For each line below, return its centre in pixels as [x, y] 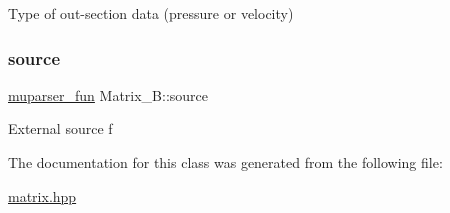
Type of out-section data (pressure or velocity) [151, 13]
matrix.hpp [42, 195]
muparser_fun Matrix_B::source [108, 94]
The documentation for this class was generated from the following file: [225, 162]
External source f [60, 128]
